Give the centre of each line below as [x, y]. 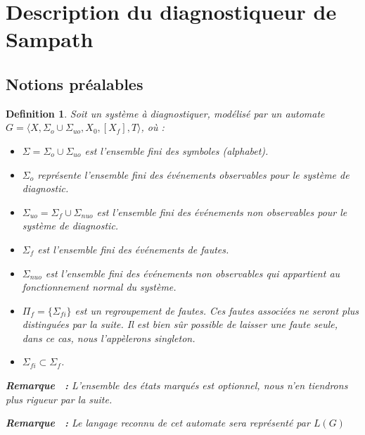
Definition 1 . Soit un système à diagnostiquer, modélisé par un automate [165, 113]
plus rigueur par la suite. [59, 399]
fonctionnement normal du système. [99, 287]
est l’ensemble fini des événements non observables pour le [222, 212]
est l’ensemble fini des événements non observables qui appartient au [193, 273]
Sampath [50, 39]
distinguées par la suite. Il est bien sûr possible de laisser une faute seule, [180, 324]
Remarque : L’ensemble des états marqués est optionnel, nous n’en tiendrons [177, 385]
